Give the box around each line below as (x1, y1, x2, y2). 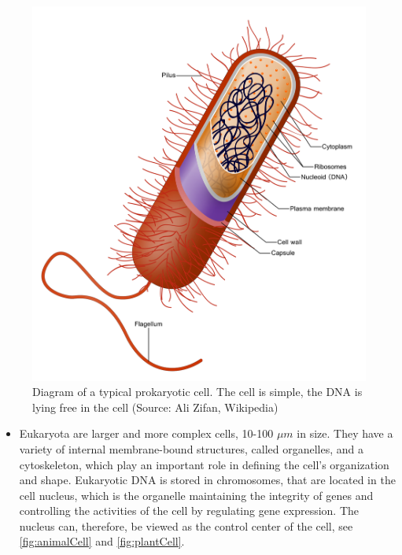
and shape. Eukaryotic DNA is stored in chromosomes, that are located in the (19, 472, 396, 488)
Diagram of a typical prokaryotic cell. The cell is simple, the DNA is (32, 383, 363, 400)
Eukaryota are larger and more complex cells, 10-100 (19, 425, 274, 442)
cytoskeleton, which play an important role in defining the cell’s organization (19, 456, 389, 472)
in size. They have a (297, 425, 393, 442)
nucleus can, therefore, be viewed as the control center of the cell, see (19, 517, 353, 534)
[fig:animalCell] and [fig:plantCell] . (19, 533, 185, 549)
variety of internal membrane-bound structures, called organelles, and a (19, 440, 364, 457)
